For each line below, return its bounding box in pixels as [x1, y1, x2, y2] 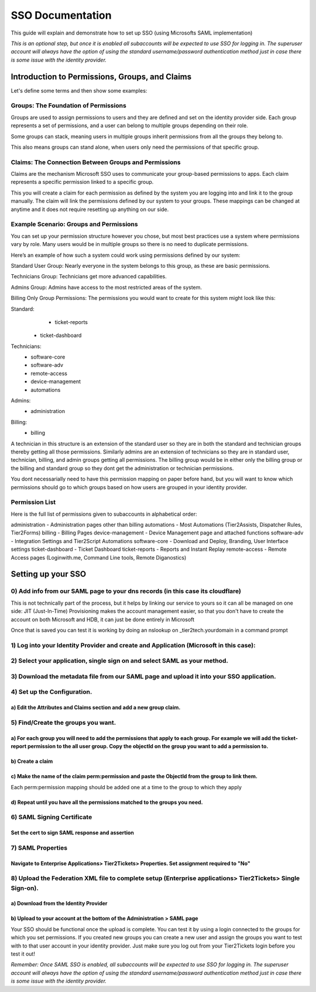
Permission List [11, 498, 56, 506]
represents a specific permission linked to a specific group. [11, 179, 154, 186]
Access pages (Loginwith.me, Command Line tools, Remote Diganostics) [11, 554, 187, 561]
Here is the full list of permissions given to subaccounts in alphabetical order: [11, 510, 197, 517]
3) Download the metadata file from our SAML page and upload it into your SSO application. [11, 672, 276, 680]
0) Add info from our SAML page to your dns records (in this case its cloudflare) [11, 587, 242, 595]
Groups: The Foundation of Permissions [11, 101, 127, 110]
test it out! [11, 950, 35, 957]
